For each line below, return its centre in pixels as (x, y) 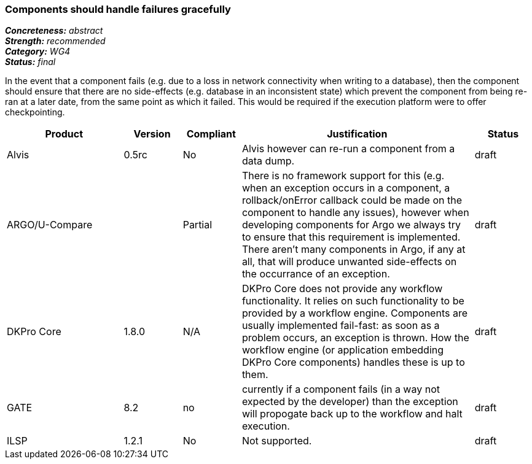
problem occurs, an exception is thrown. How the (355, 338)
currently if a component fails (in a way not (341, 389)
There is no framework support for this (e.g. (343, 176)
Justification (357, 134)
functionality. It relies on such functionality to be (353, 301)
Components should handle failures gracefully (118, 9)
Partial (198, 225)
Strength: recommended (55, 41)
